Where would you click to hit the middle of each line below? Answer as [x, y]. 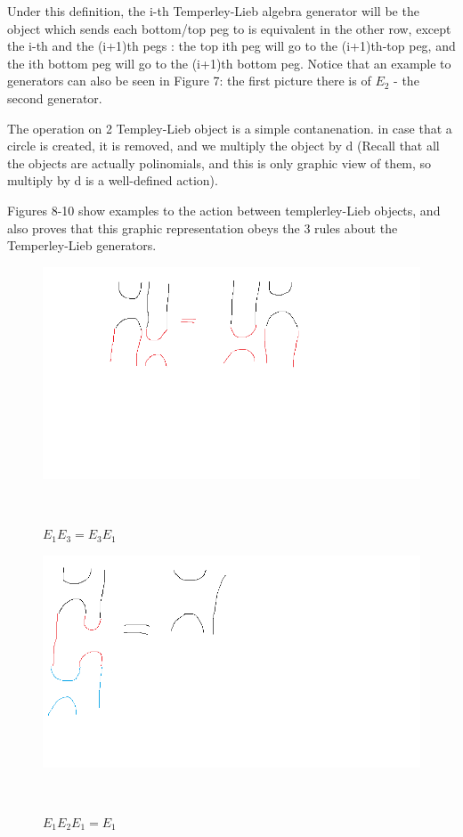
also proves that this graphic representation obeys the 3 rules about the [203, 228]
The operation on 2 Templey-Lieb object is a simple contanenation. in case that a [230, 128]
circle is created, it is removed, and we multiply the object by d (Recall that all [223, 146]
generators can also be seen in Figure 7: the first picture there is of [189, 81]
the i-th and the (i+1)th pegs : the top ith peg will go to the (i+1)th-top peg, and [231, 46]
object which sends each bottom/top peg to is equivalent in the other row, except [229, 28]
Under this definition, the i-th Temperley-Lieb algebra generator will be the [213, 11]
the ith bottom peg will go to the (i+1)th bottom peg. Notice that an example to [229, 63]
